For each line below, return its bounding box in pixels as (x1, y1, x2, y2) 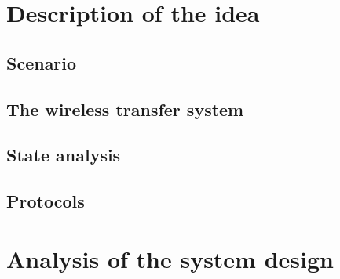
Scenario (6, 50, 77, 74)
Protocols (6, 189, 85, 213)
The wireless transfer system (6, 96, 244, 121)
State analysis (6, 143, 121, 167)
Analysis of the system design (6, 242, 334, 274)
